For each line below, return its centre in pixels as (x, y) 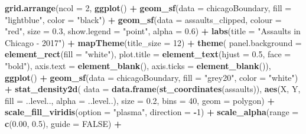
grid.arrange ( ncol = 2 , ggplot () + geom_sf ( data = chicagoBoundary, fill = (148, 8)
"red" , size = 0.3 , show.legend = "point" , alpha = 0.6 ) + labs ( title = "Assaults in (153, 31)
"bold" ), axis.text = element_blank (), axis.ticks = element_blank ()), (138, 65)
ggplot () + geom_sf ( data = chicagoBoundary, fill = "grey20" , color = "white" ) (152, 77)
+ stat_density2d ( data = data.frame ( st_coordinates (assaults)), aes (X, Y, (153, 89)
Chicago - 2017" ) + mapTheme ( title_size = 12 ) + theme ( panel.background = (153, 42)
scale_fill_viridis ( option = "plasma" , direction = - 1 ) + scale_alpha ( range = (152, 112)
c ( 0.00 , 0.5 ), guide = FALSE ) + (63, 123)
